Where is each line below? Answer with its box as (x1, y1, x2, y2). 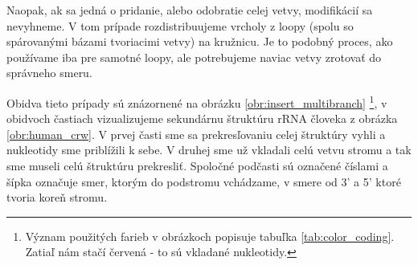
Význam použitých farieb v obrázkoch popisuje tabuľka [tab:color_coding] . (25, 227, 395, 244)
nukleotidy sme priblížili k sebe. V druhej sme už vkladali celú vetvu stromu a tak (6, 141, 412, 158)
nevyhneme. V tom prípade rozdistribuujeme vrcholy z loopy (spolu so (6, 17, 354, 34)
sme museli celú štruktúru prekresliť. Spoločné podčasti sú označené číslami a (6, 157, 388, 173)
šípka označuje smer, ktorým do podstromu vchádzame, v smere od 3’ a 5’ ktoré (6, 173, 401, 190)
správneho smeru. (6, 64, 92, 81)
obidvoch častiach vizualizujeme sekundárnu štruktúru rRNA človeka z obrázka (6, 110, 398, 127)
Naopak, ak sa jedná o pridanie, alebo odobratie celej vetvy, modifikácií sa (6, 2, 373, 18)
